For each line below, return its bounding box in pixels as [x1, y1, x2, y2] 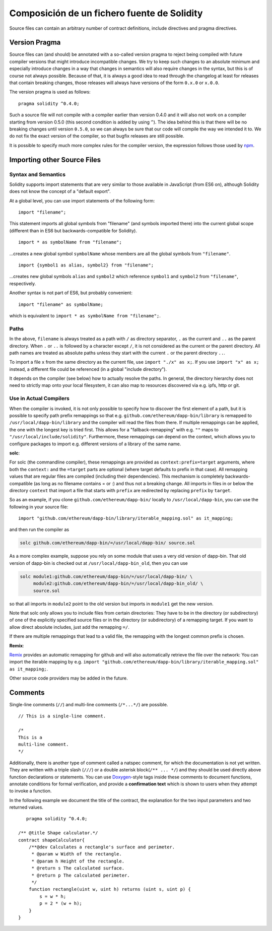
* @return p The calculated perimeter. [31, 872, 130, 878]
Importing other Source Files [9, 155, 101, 164]
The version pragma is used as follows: [9, 89, 91, 95]
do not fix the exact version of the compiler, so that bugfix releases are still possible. [9, 133, 185, 139]
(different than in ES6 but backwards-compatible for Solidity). [9, 227, 138, 234]
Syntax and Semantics [9, 171, 65, 178]
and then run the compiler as [9, 526, 70, 533]
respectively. [9, 280, 36, 287]
